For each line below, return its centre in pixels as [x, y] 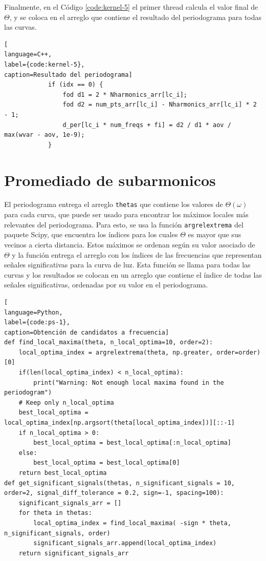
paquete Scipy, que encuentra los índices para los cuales [91, 234]
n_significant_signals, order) [57, 533]
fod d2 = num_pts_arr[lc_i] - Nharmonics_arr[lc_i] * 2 [160, 105]
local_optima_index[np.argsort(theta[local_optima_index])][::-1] [120, 423]
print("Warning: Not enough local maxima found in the [129, 382]
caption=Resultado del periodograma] [68, 75]
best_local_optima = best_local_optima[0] [107, 463]
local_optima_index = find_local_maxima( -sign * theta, [132, 523]
